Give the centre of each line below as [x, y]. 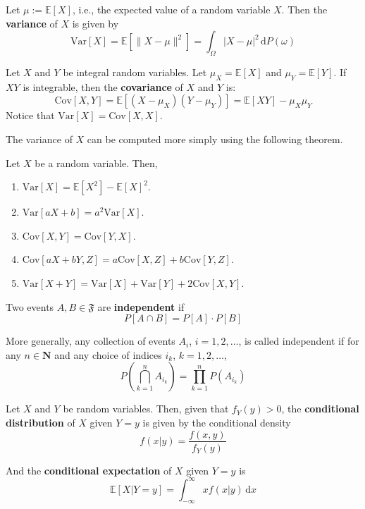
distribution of [41, 422]
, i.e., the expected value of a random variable [171, 9]
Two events [30, 306]
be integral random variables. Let [135, 72]
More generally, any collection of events [91, 341]
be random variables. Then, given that [146, 409]
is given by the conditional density [217, 422]
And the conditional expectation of [89, 470]
